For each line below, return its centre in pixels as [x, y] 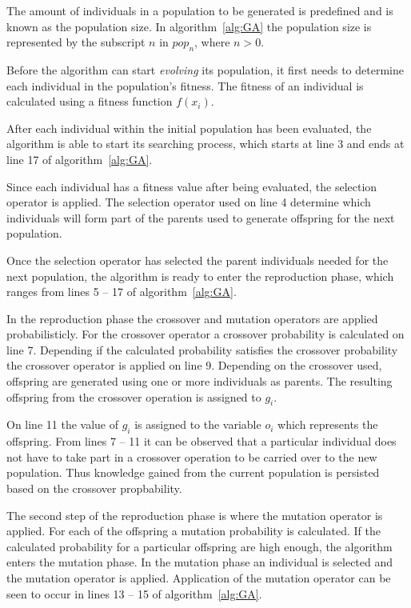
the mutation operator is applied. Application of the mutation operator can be [199, 578]
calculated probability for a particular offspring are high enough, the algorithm [200, 546]
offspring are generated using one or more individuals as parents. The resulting [200, 381]
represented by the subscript [76, 42]
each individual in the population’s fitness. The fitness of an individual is [185, 85]
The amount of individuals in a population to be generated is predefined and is [200, 10]
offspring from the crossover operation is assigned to [134, 396]
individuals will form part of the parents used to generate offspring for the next [201, 217]
